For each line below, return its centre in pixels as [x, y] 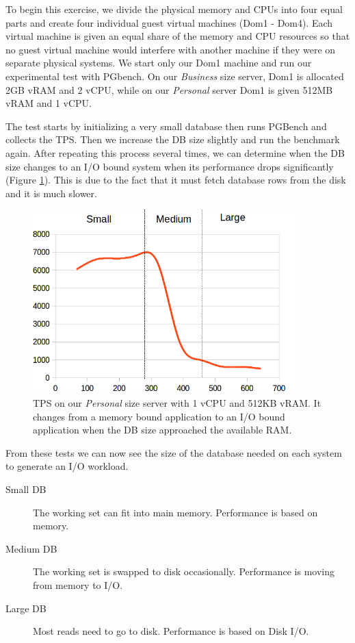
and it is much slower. [51, 193]
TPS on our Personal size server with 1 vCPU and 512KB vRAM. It [177, 403]
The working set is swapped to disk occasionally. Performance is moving [184, 571]
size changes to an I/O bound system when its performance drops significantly [170, 166]
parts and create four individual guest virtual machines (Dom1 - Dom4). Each [169, 22]
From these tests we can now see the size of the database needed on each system [174, 452]
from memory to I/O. [78, 584]
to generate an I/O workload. [67, 466]
